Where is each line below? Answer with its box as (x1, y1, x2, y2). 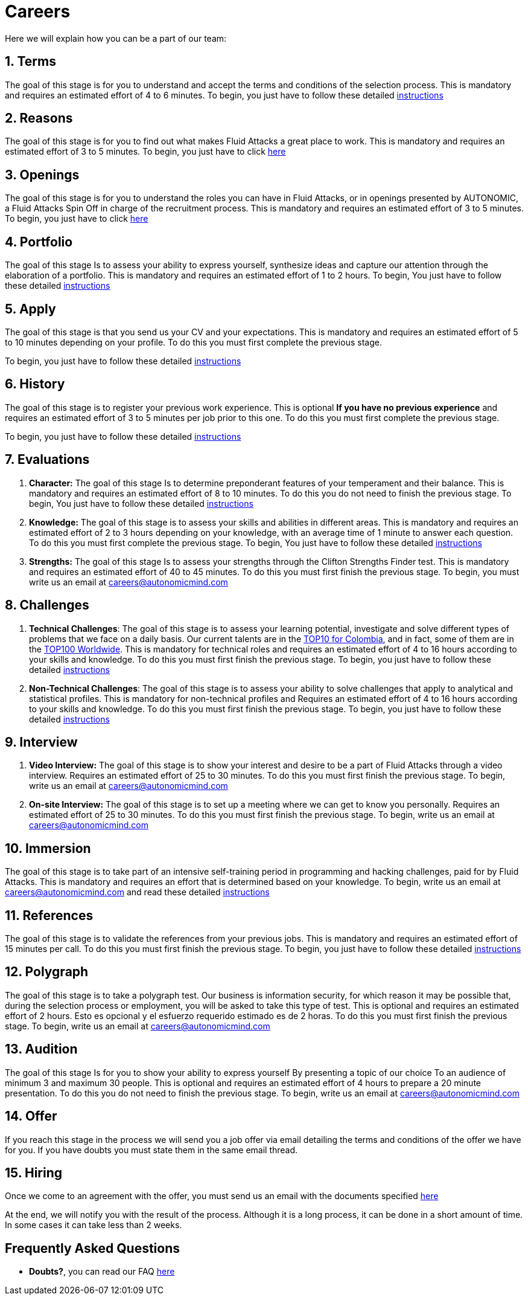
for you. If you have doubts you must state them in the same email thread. (5, 1144, 298, 1155)
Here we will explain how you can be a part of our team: (5, 33, 227, 43)
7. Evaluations (5, 452, 90, 468)
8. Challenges (5, 597, 89, 613)
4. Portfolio (5, 234, 73, 249)
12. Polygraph (5, 964, 89, 980)
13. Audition (5, 1041, 78, 1057)
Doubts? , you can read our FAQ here (29, 1266, 175, 1277)
